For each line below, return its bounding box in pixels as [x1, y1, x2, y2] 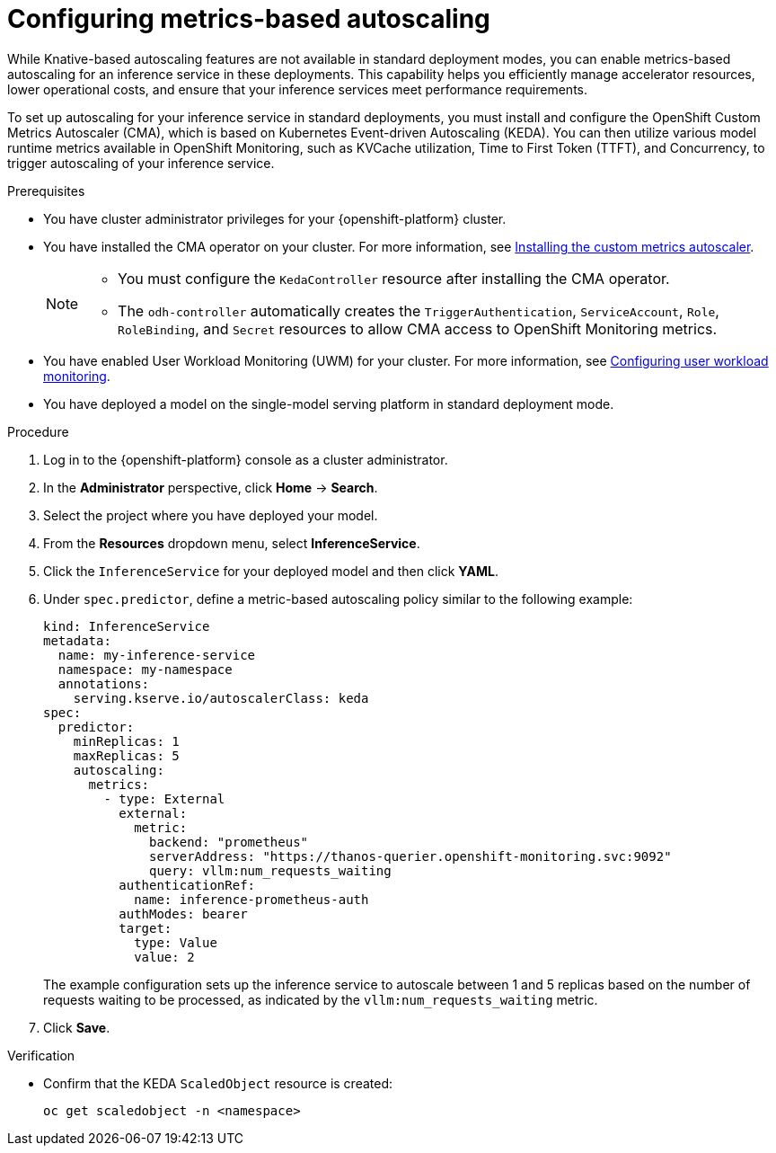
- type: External [103, 791, 225, 806]
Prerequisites [7, 182, 85, 199]
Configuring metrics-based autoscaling [7, 4, 490, 34]
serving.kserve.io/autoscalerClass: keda [73, 690, 369, 705]
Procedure [7, 423, 69, 439]
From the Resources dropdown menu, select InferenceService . [43, 535, 420, 551]
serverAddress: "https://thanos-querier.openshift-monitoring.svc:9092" [149, 848, 672, 864]
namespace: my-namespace [57, 661, 233, 677]
